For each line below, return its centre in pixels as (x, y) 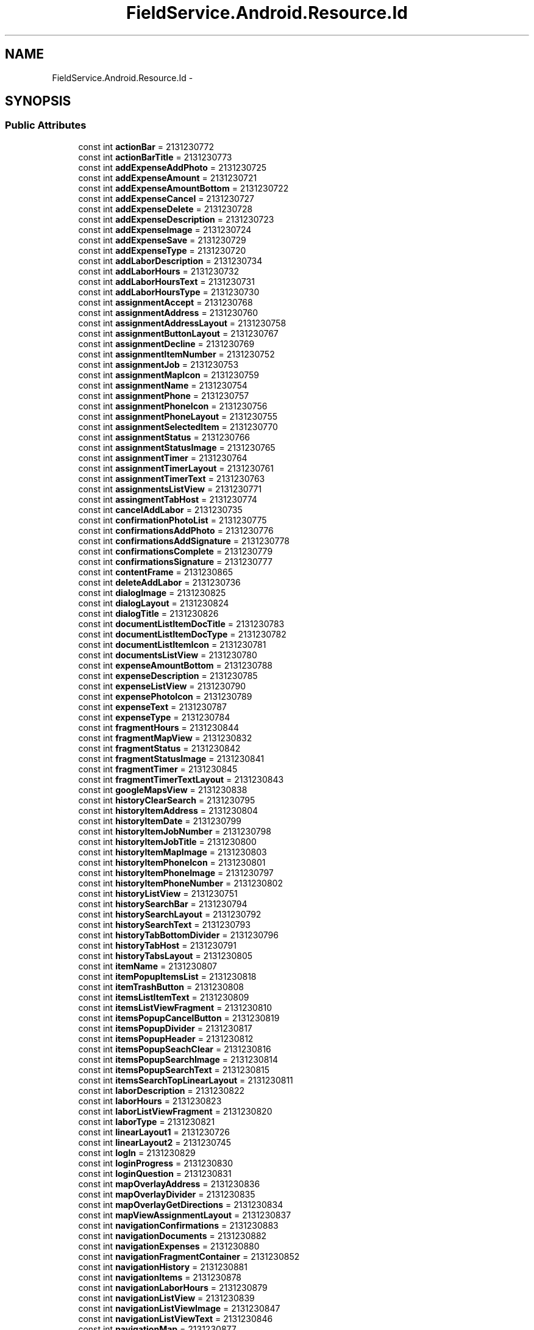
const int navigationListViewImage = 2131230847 (179, 1308)
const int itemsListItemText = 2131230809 (164, 997)
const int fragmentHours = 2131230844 (158, 727)
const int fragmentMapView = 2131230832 (165, 738)
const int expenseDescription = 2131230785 (168, 675)
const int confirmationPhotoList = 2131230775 (173, 520)
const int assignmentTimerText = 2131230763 (172, 478)
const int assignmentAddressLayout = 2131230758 (182, 323)
